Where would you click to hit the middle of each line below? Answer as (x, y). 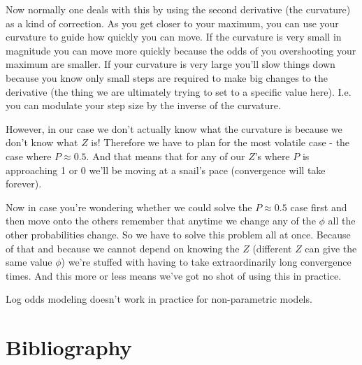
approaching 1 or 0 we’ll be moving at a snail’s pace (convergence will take (166, 170)
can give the (331, 248)
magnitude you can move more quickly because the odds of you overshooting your (181, 50)
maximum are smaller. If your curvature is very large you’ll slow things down (171, 64)
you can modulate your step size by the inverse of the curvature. (143, 105)
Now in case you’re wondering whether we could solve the (129, 207)
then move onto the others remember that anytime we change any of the (161, 221)
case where (29, 156)
